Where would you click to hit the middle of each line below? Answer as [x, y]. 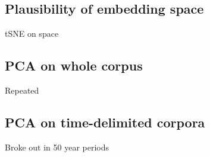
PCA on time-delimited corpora [105, 122]
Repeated [22, 90]
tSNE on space [32, 33]
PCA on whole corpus [74, 65]
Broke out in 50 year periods [57, 147]
